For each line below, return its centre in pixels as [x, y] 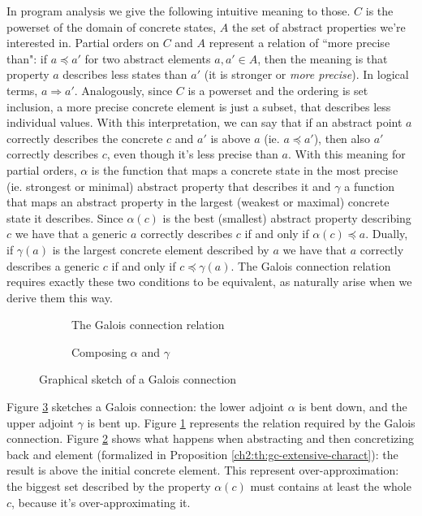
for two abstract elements [148, 58]
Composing [99, 351]
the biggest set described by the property [109, 486]
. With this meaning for [347, 154]
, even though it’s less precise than [192, 154]
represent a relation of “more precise [299, 43]
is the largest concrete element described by [161, 249]
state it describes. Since [65, 217]
